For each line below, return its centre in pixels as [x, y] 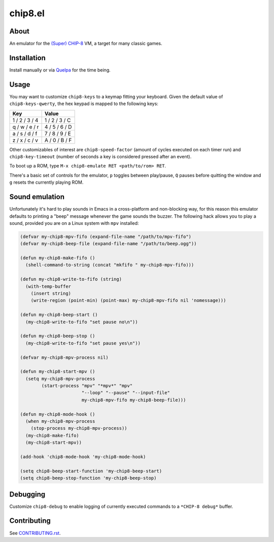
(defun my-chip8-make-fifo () [58, 258]
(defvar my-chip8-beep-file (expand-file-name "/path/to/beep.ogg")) [108, 244]
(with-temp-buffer [48, 286]
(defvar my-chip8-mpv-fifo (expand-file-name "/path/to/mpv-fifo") [106, 236]
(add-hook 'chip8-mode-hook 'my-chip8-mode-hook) [83, 457]
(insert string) [51, 294]
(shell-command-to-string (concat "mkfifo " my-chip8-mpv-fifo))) [110, 265]
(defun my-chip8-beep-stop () [58, 336]
